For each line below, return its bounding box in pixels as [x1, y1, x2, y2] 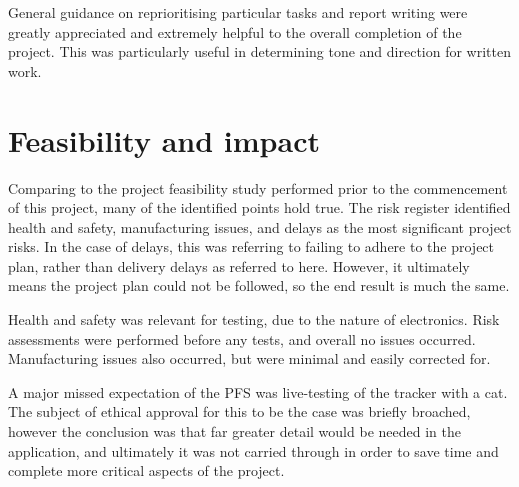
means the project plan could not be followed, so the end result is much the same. [8, 275, 510, 296]
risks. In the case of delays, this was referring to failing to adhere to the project [8, 236, 495, 257]
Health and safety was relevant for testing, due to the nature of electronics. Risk [8, 309, 500, 330]
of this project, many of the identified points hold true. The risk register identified [8, 197, 511, 218]
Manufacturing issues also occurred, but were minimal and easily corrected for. [8, 348, 491, 369]
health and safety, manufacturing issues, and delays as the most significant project [8, 216, 512, 237]
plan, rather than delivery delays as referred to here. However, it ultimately [8, 255, 470, 276]
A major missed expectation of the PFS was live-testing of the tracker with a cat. [8, 381, 508, 402]
